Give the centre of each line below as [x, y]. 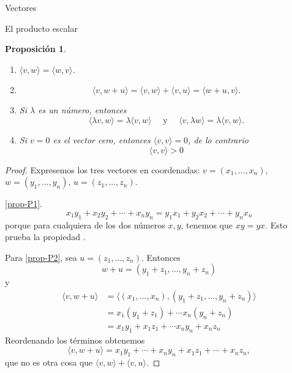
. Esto [276, 224]
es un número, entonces [82, 110]
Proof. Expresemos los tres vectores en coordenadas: [103, 169]
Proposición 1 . [36, 49]
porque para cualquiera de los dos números [85, 224]
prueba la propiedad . [45, 237]
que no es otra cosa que [49, 362]
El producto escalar [41, 28]
